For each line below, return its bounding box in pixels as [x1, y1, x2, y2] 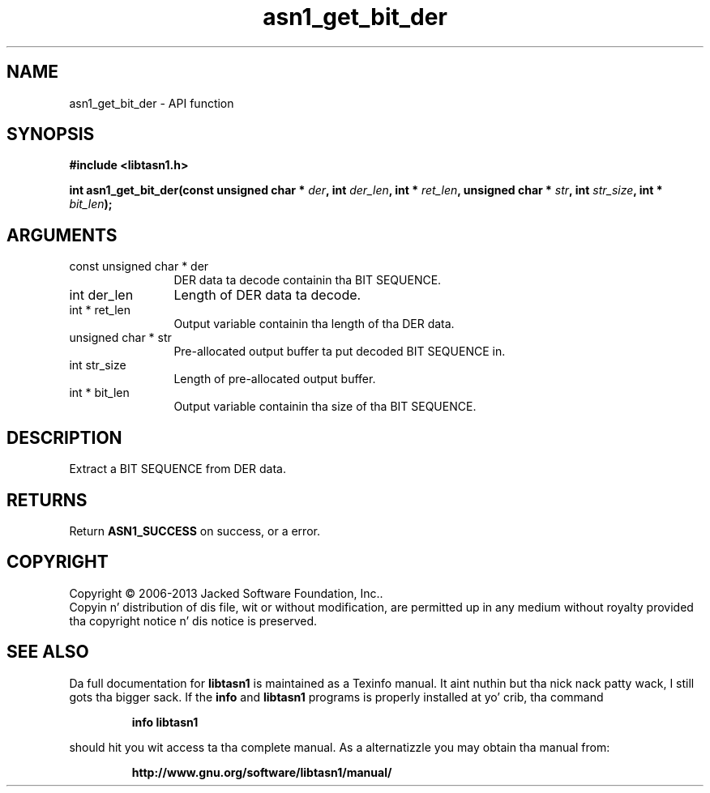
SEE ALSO [6, 642, 89, 663]
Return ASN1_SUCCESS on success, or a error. [69, 523, 320, 538]
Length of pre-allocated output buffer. [173, 372, 376, 386]
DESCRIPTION [6, 427, 122, 448]
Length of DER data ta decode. [173, 287, 361, 304]
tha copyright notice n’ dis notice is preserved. [69, 613, 318, 628]
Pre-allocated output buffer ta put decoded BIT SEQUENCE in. [173, 344, 506, 359]
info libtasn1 [131, 714, 199, 729]
